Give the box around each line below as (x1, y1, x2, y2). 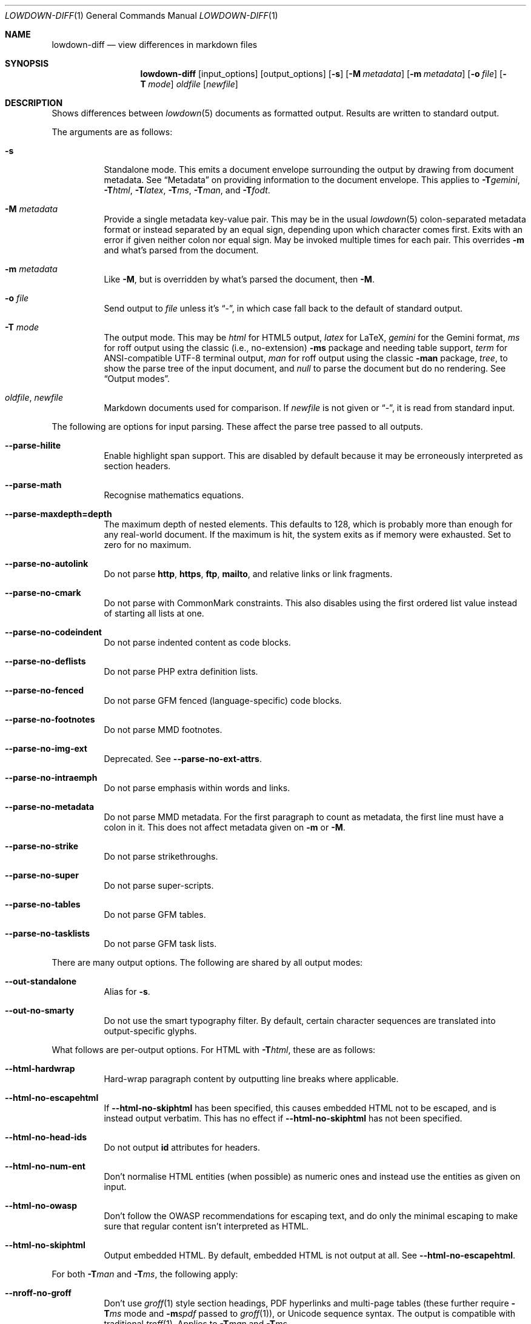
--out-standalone (5, 976, 77, 986)
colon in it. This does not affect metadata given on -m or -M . (104, 822, 346, 832)
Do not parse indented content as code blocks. (104, 637, 291, 647)
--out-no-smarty (5, 1005, 75, 1015)
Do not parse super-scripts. (104, 880, 214, 891)
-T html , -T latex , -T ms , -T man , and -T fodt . (104, 185, 270, 195)
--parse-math (5, 480, 62, 490)
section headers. (104, 461, 171, 471)
